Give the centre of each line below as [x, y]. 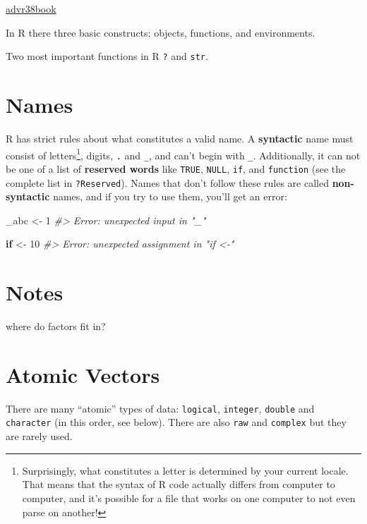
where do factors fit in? [56, 326]
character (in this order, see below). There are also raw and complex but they [176, 422]
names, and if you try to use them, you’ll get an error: [170, 196]
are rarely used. [39, 436]
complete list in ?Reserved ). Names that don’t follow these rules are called [167, 182]
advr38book [31, 8]
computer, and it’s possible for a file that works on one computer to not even [189, 498]
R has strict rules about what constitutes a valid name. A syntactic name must [180, 138]
